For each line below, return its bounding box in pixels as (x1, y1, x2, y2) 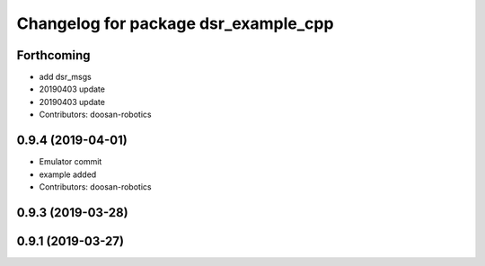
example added (39, 169, 97, 180)
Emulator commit (39, 156, 102, 167)
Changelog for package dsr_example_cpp (16, 13, 334, 33)
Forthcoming (16, 48, 91, 63)
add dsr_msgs (39, 72, 92, 83)
